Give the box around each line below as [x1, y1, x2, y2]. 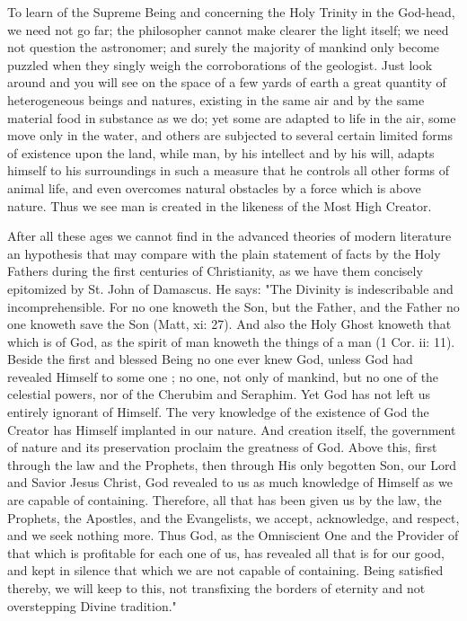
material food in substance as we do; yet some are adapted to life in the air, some [7, 108, 456, 127]
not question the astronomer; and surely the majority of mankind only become [7, 38, 440, 57]
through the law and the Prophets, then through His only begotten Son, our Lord [7, 455, 457, 474]
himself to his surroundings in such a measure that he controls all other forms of [7, 161, 450, 180]
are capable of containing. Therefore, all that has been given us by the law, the [7, 491, 442, 510]
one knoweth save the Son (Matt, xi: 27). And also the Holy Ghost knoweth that [7, 315, 452, 333]
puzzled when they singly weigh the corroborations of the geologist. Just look [7, 55, 433, 74]
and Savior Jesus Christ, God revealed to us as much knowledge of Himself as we [7, 473, 453, 492]
